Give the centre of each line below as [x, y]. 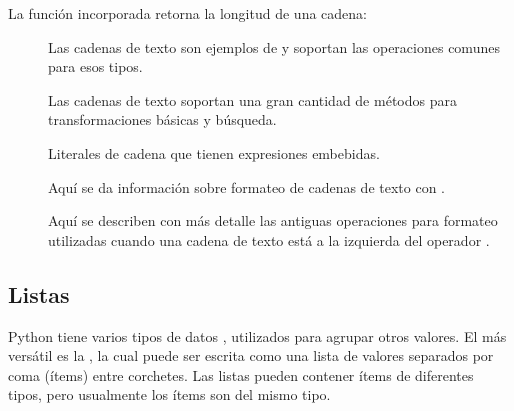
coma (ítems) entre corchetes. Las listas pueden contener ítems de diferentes [241, 374]
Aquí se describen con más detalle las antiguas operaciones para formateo [273, 220]
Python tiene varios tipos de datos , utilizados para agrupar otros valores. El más [257, 335]
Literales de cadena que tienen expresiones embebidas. [214, 152]
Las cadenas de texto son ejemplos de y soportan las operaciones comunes [274, 46]
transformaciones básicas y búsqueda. [162, 119]
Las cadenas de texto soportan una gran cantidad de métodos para [252, 99]
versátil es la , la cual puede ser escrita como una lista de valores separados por [251, 355]
